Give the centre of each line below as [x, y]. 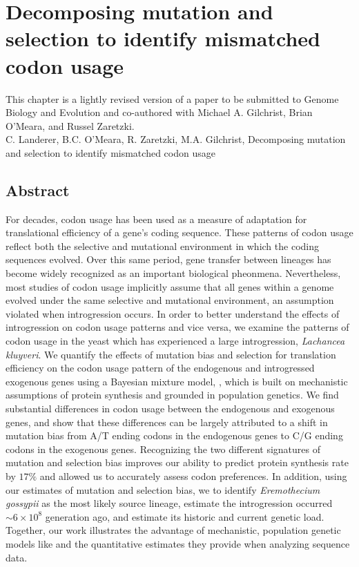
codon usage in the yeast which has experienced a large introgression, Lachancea [175, 341]
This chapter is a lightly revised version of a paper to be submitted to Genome [172, 98]
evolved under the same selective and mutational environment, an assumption [170, 300]
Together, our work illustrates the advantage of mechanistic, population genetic [173, 530]
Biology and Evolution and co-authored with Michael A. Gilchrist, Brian [159, 112]
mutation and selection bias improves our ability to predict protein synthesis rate [177, 462]
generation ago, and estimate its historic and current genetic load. [185, 516]
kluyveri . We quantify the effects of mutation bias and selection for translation [171, 354]
